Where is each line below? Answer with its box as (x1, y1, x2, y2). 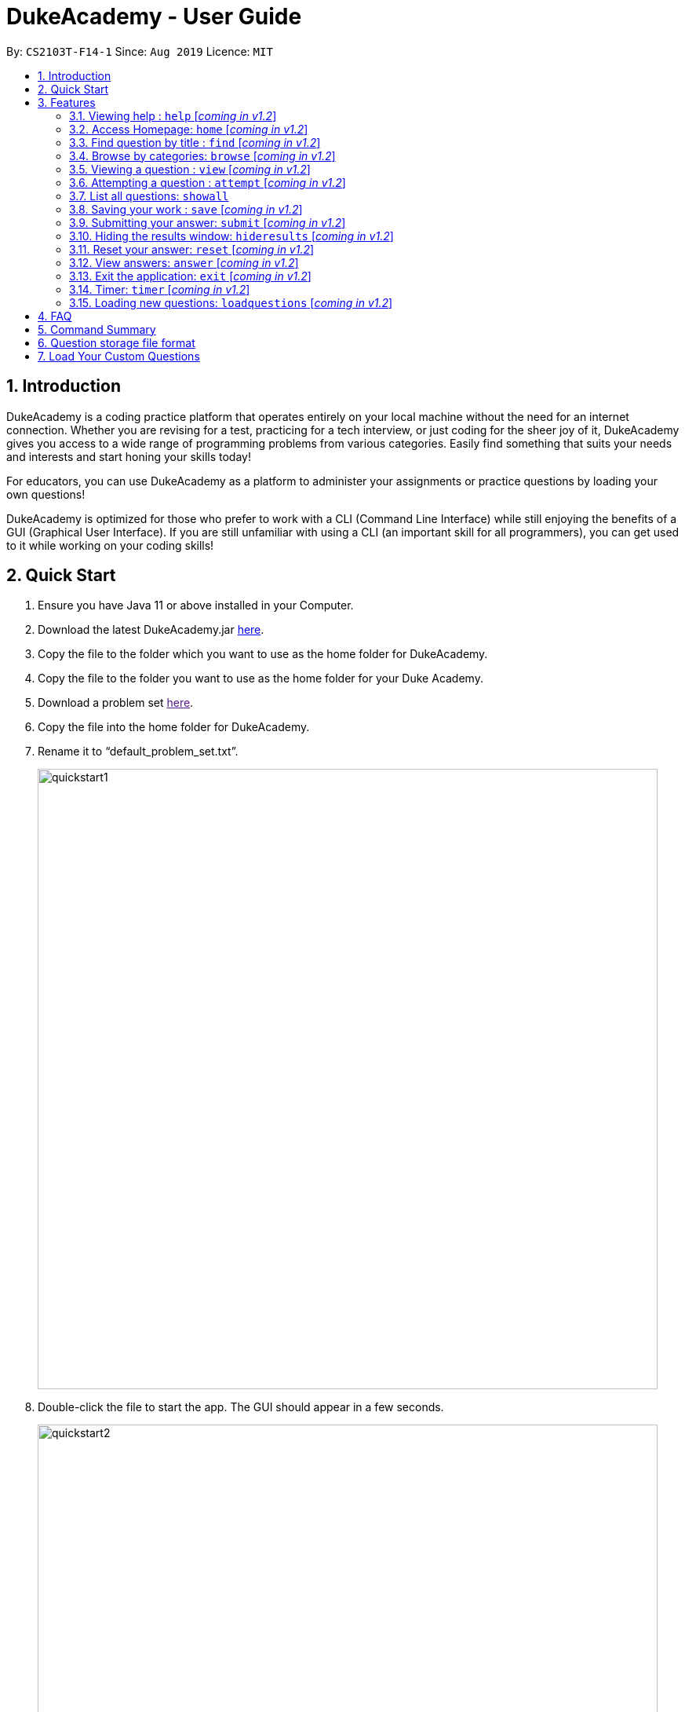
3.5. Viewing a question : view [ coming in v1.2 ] (69, 162, 311, 176)
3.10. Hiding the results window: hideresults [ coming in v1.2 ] (69, 229, 394, 243)
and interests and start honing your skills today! (6, 449, 251, 463)
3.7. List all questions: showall (69, 188, 229, 203)
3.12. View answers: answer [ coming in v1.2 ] (69, 255, 299, 269)
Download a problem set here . (38, 696, 194, 710)
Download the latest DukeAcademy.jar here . (38, 623, 264, 637)
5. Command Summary (38, 322, 156, 336)
